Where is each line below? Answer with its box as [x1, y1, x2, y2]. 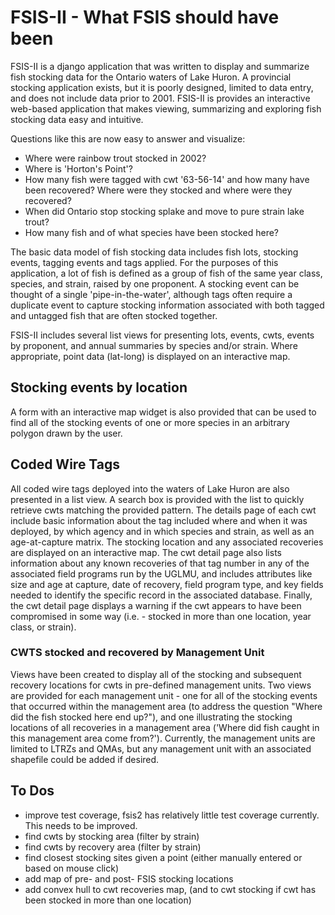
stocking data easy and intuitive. [10, 113, 144, 125]
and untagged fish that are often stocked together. [10, 309, 218, 321]
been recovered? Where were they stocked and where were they [24, 184, 293, 196]
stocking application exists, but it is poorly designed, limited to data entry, [10, 81, 314, 93]
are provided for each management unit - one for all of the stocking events [10, 689, 318, 701]
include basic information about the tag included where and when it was [10, 514, 308, 526]
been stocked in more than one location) [24, 894, 192, 906]
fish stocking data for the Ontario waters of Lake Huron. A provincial [10, 71, 292, 83]
